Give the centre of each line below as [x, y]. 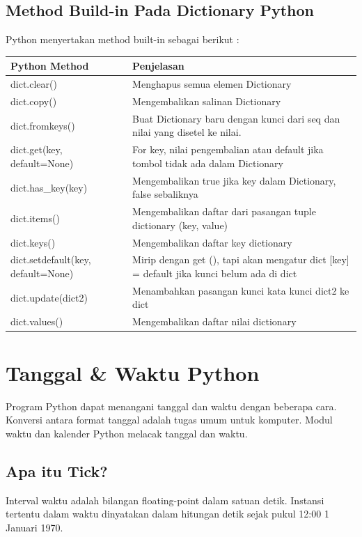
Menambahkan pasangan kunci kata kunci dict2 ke [241, 290]
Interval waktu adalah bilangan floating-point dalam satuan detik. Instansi [165, 500]
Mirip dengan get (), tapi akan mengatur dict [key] [241, 259]
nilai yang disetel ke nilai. [187, 132]
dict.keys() [33, 242]
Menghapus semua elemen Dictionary [212, 84]
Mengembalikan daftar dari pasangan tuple [224, 211]
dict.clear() [34, 84]
